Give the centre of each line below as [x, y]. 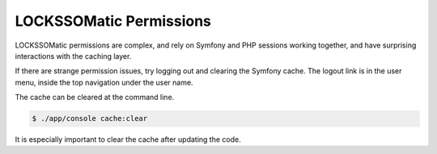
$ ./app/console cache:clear [90, 119]
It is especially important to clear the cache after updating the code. [128, 139]
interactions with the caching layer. [73, 56]
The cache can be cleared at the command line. [95, 98]
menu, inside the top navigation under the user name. [104, 82]
